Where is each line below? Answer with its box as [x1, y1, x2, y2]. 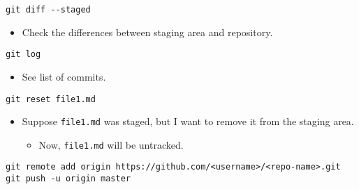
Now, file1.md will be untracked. [38, 137, 184, 151]
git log [6, 49, 41, 60]
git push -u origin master [6, 174, 131, 184]
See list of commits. [22, 69, 106, 83]
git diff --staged [6, 5, 91, 15]
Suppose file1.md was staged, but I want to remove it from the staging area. [22, 114, 354, 129]
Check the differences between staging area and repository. [22, 24, 273, 39]
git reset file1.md [6, 94, 96, 104]
